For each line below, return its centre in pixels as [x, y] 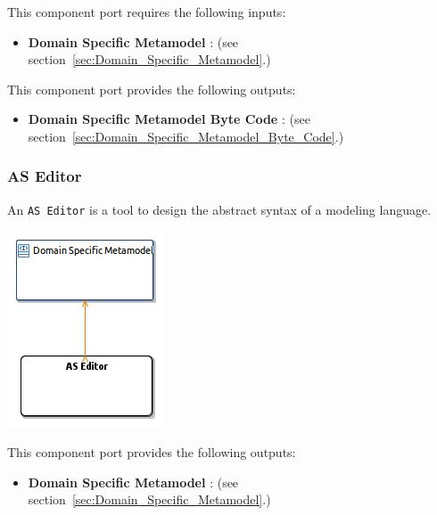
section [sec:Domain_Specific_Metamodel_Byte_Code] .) [186, 136]
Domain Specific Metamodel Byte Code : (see [169, 119]
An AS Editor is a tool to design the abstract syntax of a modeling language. [219, 209]
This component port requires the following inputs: [147, 12]
